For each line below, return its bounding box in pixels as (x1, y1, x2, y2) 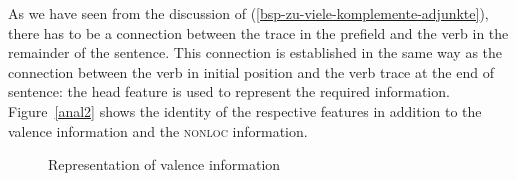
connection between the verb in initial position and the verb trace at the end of (8, 61, 494, 82)
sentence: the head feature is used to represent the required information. (8, 81, 450, 102)
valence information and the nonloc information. (8, 120, 308, 141)
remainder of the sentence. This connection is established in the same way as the (8, 42, 503, 63)
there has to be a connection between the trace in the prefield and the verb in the (8, 22, 509, 43)
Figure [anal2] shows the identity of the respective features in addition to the (8, 100, 482, 121)
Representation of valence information (48, 154, 281, 175)
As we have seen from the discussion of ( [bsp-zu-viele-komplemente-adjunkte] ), (8, 3, 489, 23)
